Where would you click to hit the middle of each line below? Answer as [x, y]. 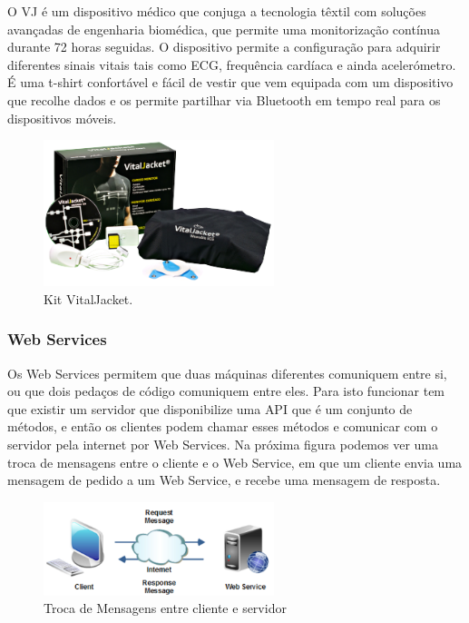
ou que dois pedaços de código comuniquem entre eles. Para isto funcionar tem [226, 391]
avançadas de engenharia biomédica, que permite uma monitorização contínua [224, 29]
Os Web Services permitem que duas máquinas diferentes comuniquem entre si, [227, 373]
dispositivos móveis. [62, 118]
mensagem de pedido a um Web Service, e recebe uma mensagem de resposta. [224, 480]
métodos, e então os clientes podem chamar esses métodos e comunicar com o [223, 426]
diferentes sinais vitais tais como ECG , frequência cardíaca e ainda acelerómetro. [232, 64]
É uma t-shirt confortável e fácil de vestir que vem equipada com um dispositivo [230, 82]
